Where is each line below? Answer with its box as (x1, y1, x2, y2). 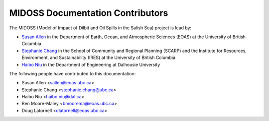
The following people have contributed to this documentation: (9, 70, 136, 76)
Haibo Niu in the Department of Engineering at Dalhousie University (21, 61, 160, 67)
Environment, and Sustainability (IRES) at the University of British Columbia (21, 55, 176, 60)
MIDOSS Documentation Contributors (9, 7, 168, 18)
